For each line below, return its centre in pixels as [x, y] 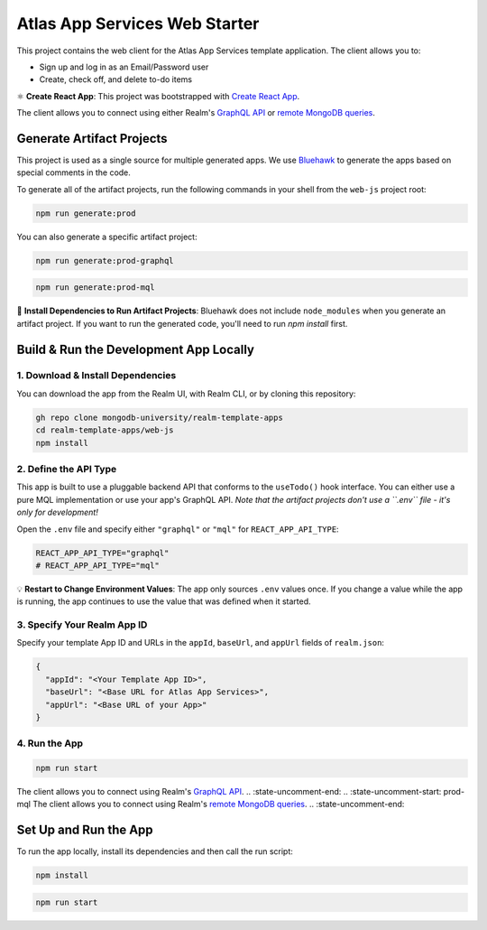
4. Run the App [50, 743]
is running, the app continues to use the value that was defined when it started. [164, 601]
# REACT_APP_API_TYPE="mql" [97, 565]
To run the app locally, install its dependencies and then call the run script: [155, 851]
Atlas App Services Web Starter [138, 23]
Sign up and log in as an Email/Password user [124, 67]
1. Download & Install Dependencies [96, 376]
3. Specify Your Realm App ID [82, 625]
